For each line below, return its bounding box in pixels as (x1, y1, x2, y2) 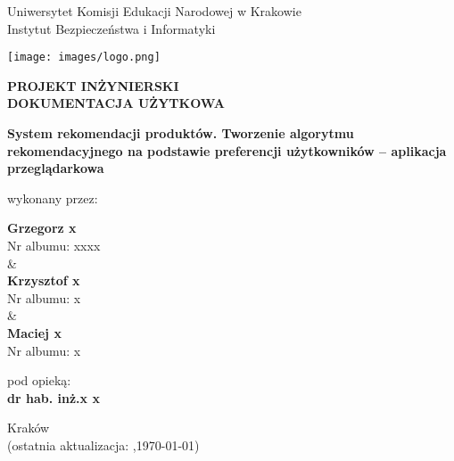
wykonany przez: (7, 188, 98, 207)
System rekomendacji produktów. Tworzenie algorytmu (7, 124, 354, 143)
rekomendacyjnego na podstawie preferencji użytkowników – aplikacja (7, 141, 447, 160)
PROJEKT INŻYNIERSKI (7, 76, 179, 95)
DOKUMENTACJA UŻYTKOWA (7, 94, 225, 112)
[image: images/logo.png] (7, 51, 161, 64)
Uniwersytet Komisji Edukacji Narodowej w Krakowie (7, 2, 301, 20)
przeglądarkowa (7, 159, 104, 177)
